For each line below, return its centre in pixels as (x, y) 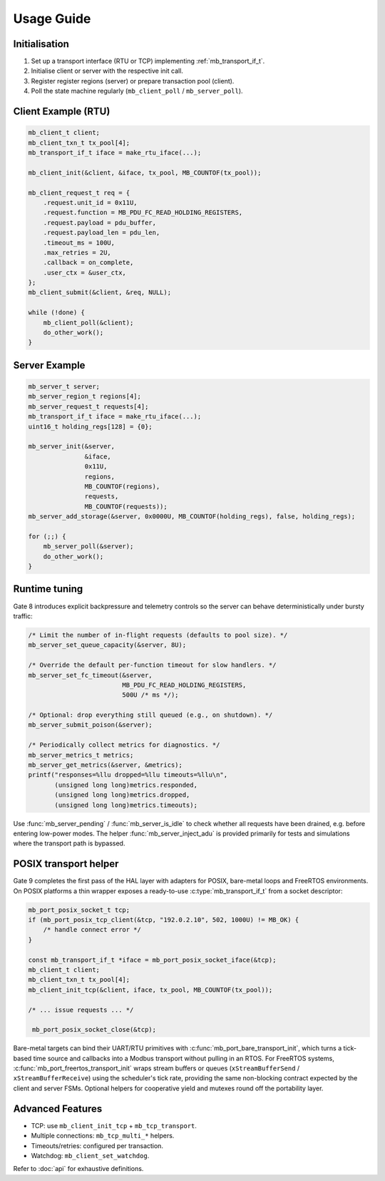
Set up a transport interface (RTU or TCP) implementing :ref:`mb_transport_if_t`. (148, 61)
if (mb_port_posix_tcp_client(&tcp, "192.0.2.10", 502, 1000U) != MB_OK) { (164, 920)
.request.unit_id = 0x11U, (91, 202)
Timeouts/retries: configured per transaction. (97, 1145)
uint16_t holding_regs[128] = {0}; (90, 426)
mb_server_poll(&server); (88, 547)
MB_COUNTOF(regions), (122, 486)
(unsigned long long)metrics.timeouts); (126, 805)
